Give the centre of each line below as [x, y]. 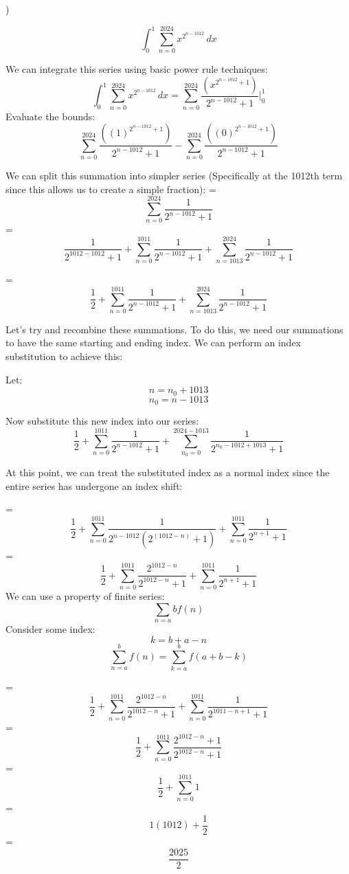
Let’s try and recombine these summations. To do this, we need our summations [174, 329]
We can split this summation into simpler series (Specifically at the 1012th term [174, 176]
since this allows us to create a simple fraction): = [111, 189]
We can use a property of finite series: [85, 596]
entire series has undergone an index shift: [94, 485]
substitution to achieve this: [64, 356]
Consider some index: [50, 629]
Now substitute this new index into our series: [102, 421]
